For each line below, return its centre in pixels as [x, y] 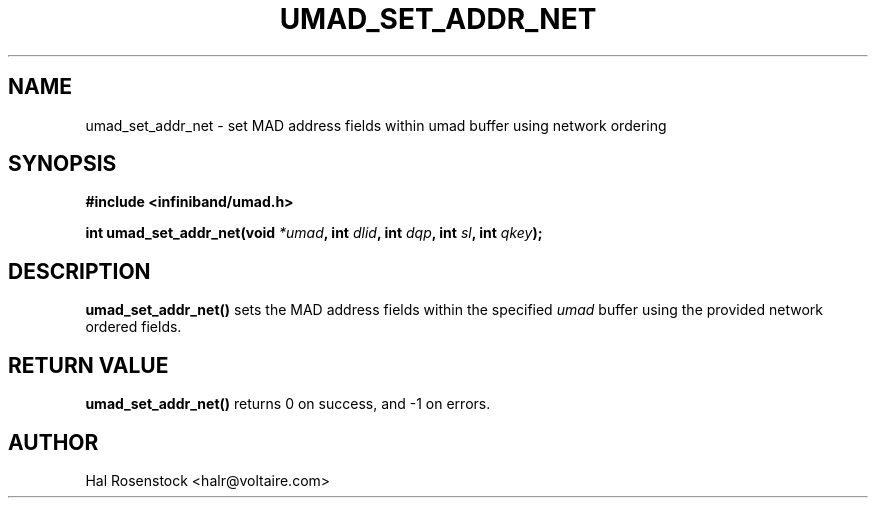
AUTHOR [53, 442]
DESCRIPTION [79, 271]
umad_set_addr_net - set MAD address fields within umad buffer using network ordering [376, 125]
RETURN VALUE [88, 365]
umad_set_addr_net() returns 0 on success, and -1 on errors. [288, 404]
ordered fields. [133, 327]
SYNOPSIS [62, 164]
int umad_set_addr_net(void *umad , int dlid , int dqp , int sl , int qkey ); [314, 233]
